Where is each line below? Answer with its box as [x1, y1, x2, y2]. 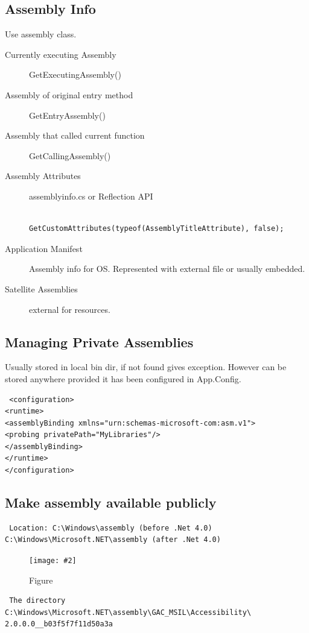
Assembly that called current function [5, 129, 145, 142]
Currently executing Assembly [5, 48, 116, 60]
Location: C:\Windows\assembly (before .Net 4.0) [9, 523, 212, 532]
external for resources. [29, 303, 110, 315]
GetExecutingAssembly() [29, 68, 121, 81]
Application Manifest [5, 242, 83, 254]
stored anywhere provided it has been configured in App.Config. [5, 372, 241, 385]
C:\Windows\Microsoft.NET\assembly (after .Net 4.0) [5, 535, 221, 544]
